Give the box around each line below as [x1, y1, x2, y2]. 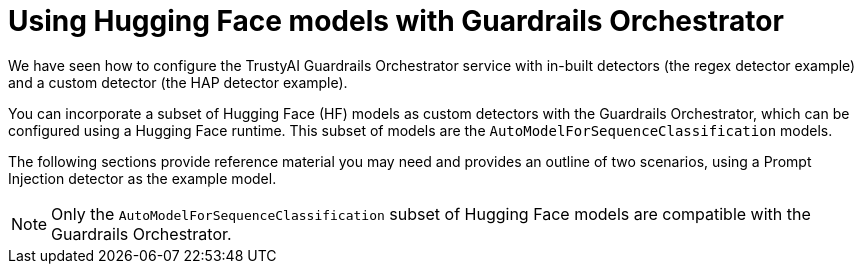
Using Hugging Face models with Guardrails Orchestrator [8, 4, 784, 38]
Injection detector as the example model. [8, 169, 277, 187]
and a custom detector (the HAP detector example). [8, 73, 348, 91]
